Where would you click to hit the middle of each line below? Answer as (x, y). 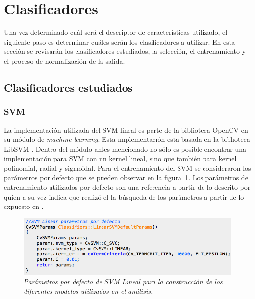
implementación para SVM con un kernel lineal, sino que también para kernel (120, 158)
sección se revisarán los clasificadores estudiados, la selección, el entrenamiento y (125, 51)
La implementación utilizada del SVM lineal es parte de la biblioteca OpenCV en (126, 129)
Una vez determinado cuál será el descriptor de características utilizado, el (116, 32)
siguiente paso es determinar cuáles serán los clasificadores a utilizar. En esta (120, 41)
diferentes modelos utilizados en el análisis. (88, 291)
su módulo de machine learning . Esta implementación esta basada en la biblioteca (127, 139)
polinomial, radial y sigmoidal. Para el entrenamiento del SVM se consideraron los (127, 168)
